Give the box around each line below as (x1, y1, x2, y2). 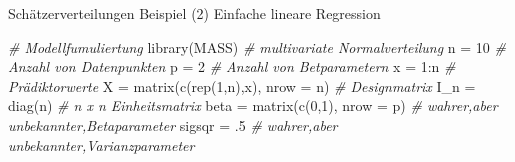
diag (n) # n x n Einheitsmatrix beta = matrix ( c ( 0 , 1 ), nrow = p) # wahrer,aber (8, 95, 498, 116)
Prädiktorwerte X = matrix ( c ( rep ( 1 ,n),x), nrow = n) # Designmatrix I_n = (8, 75, 476, 96)
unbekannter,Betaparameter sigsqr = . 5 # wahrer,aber (8, 114, 338, 135)
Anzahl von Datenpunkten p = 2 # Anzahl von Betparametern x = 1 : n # (8, 56, 456, 77)
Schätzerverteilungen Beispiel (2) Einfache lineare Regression (8, 3, 381, 23)
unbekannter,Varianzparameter (8, 134, 195, 155)
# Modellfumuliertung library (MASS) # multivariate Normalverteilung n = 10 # (8, 36, 506, 57)
